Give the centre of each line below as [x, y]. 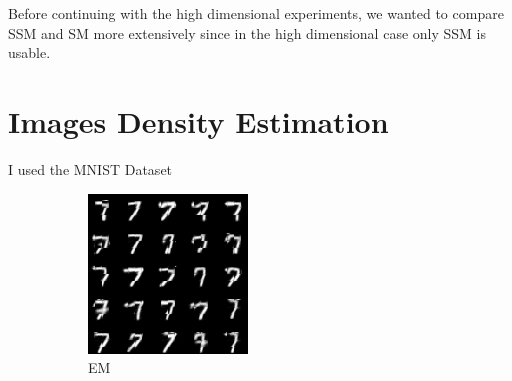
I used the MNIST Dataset [90, 168]
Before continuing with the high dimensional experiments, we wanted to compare [256, 13]
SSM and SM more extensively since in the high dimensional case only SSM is [247, 32]
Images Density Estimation [198, 120]
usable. [29, 52]
